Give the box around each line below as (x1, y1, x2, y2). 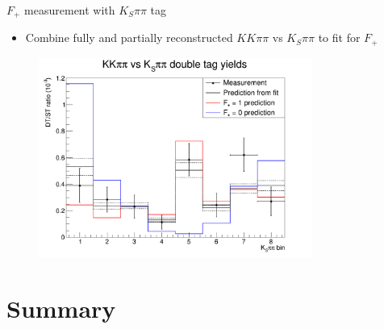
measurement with (24, 2, 115, 18)
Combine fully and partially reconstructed (25, 29, 233, 46)
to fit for (318, 29, 361, 46)
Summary (6, 291, 116, 324)
